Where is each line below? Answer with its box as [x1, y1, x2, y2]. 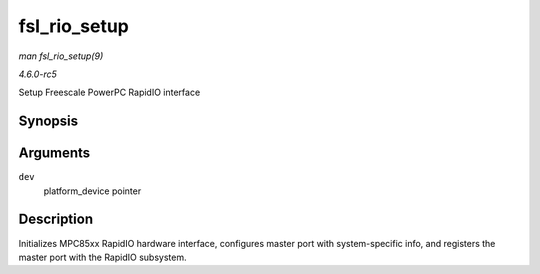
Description [18, 211, 94, 228]
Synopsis [18, 113, 79, 130]
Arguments [18, 145, 91, 162]
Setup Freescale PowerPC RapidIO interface [18, 86, 201, 99]
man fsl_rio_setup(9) [18, 50, 104, 62]
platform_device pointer [43, 185, 142, 197]
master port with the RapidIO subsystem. [18, 251, 187, 263]
